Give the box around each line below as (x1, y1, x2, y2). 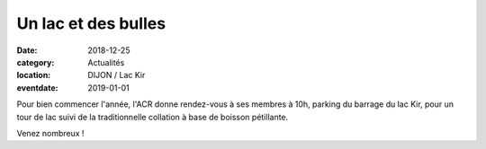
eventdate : (16, 82, 58, 93)
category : (16, 57, 55, 67)
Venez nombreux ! (16, 127, 85, 138)
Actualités (87, 57, 125, 67)
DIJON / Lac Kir (87, 70, 146, 81)
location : (16, 70, 51, 81)
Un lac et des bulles (16, 13, 166, 33)
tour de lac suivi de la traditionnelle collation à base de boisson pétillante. (16, 111, 289, 122)
